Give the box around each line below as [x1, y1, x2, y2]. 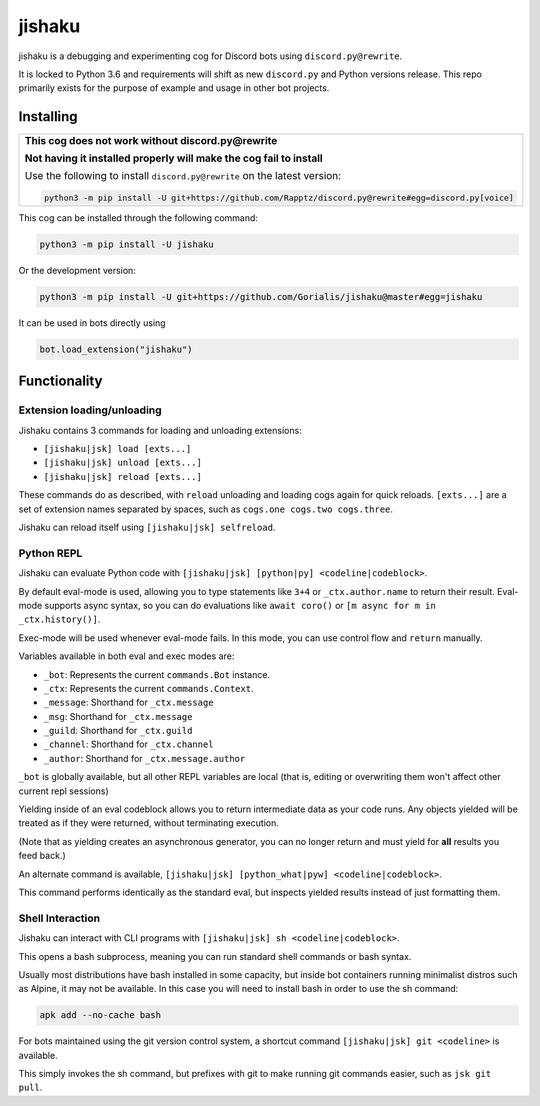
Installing [18, 108, 79, 125]
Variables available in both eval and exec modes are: [18, 650, 235, 662]
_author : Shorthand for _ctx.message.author [43, 752, 246, 764]
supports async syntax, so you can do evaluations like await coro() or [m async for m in [44, 599, 437, 611]
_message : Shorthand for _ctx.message [43, 696, 214, 709]
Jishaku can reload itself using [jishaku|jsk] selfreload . [18, 521, 276, 534]
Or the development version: [18, 264, 137, 276]
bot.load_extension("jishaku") [39, 343, 194, 355]
